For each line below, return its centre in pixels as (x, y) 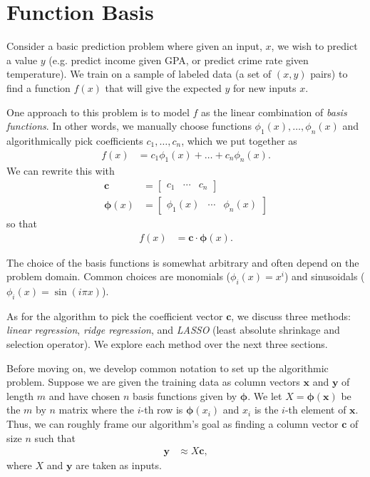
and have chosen (84, 395)
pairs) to (329, 74)
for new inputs (265, 87)
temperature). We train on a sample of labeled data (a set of (139, 74)
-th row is (162, 410)
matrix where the (97, 410)
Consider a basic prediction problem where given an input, (134, 46)
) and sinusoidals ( (324, 276)
